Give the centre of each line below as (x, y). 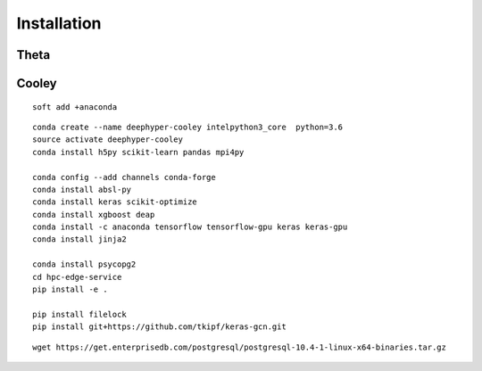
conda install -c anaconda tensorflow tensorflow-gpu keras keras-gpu (190, 227)
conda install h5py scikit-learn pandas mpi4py (138, 152)
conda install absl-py (82, 189)
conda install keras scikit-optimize (115, 202)
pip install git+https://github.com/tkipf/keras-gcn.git (160, 327)
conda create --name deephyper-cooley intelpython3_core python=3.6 (188, 127)
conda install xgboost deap (94, 214)
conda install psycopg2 (84, 264)
